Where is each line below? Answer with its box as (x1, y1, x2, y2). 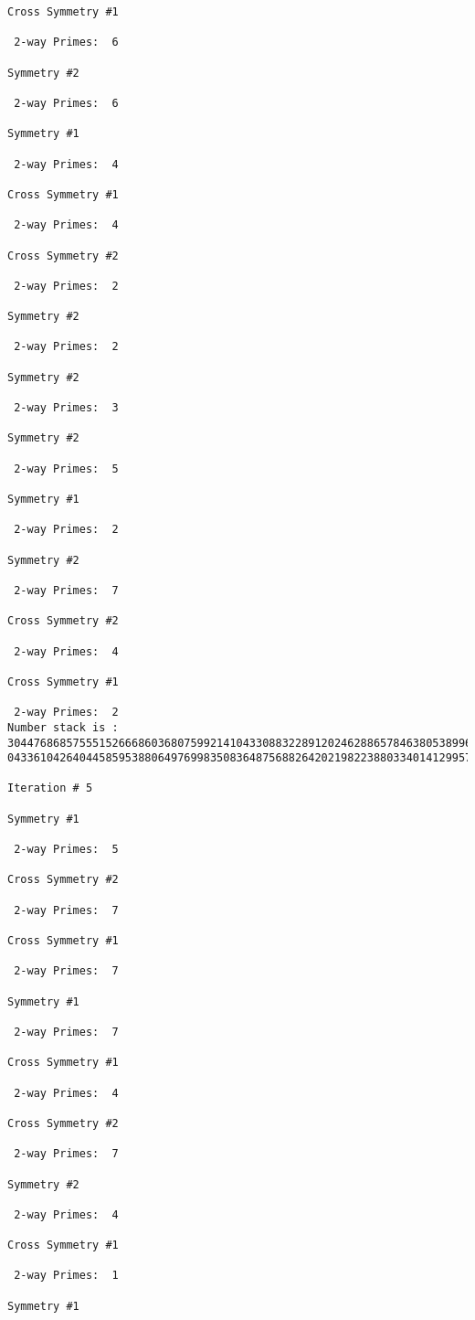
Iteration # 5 (7, 782, 93, 795)
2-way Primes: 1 (14, 1269, 119, 1283)
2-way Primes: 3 (14, 401, 119, 415)
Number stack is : (7, 720, 119, 734)
